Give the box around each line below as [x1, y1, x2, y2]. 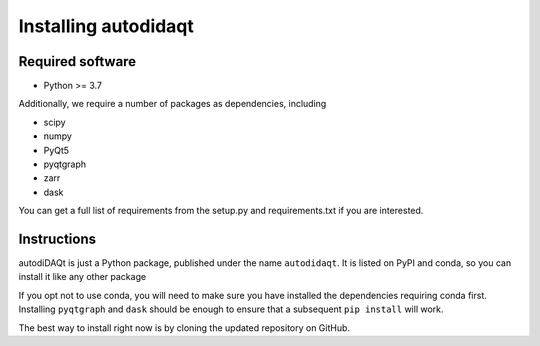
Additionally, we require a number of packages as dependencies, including [18, 98, 327, 110]
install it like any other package [18, 271, 147, 283]
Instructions [18, 231, 97, 247]
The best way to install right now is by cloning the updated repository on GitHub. [18, 321, 350, 334]
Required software [18, 53, 137, 70]
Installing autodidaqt [18, 15, 195, 37]
